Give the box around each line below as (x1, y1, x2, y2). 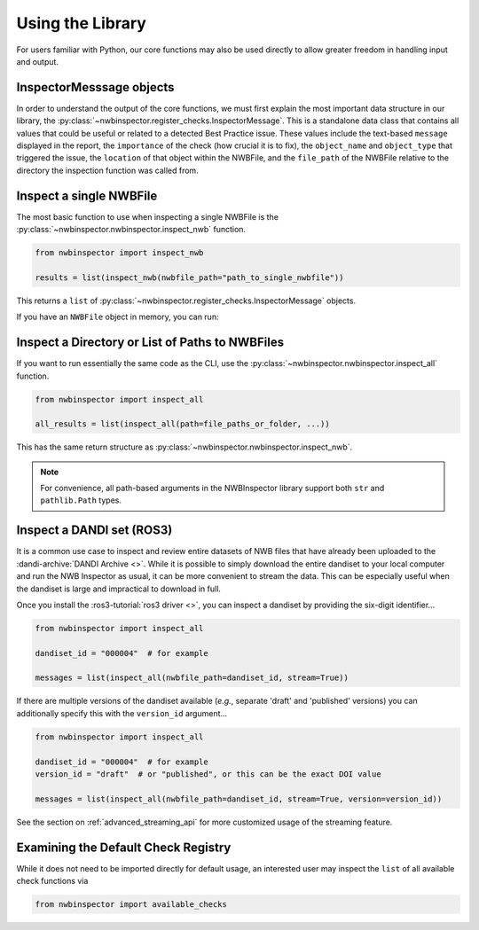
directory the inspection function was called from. (16, 165, 199, 176)
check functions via (16, 876, 89, 887)
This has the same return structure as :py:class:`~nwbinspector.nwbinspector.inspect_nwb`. (16, 442, 353, 452)
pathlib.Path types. (40, 495, 122, 505)
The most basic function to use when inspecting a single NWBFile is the (16, 211, 279, 222)
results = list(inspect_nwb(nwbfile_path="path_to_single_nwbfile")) (35, 272, 344, 283)
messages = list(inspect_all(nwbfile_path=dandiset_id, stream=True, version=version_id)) (35, 793, 443, 804)
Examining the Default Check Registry (16, 840, 232, 855)
